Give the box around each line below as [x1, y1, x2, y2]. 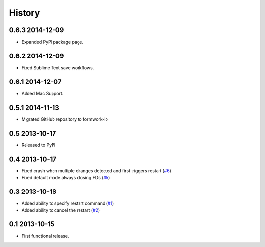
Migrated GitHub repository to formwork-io [21, 116, 108, 122]
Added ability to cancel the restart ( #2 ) [21, 207, 100, 213]
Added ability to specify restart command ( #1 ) [21, 200, 114, 206]
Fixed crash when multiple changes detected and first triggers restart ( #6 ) [21, 167, 172, 174]
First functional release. [21, 233, 69, 239]
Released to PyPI [21, 142, 56, 148]
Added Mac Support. [21, 90, 64, 96]
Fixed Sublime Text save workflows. [21, 64, 94, 71]
